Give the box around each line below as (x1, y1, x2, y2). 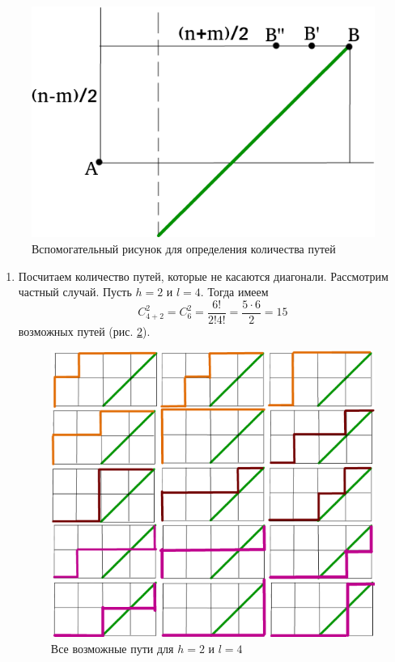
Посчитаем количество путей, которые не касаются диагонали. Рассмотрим (18, 267, 389, 284)
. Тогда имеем (200, 283, 269, 300)
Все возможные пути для (50, 639, 174, 656)
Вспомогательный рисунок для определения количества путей (32, 240, 336, 257)
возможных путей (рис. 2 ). (18, 322, 151, 339)
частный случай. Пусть (18, 283, 132, 300)
